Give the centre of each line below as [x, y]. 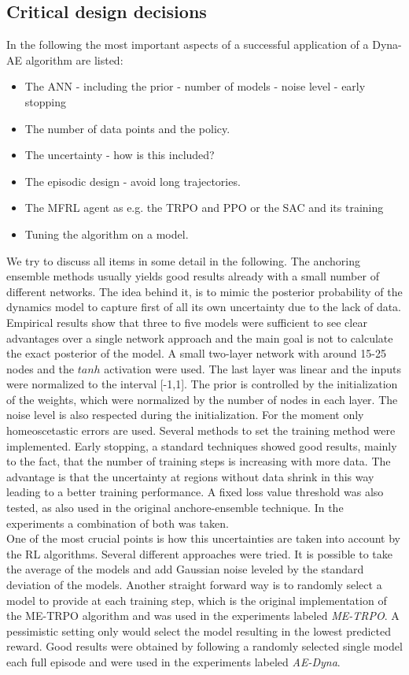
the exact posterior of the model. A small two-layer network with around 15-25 [196, 353]
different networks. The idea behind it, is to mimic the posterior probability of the [204, 291]
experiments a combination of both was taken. [118, 523]
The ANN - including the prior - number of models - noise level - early [195, 86]
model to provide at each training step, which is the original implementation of [197, 600]
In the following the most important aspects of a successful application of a [188, 45]
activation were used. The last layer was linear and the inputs [252, 368]
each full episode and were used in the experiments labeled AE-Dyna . [173, 661]
